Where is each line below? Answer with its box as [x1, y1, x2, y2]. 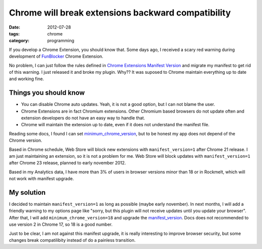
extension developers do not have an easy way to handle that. [21, 115, 146, 121]
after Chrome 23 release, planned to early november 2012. [9, 160, 126, 166]
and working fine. [9, 76, 44, 82]
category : [9, 38, 30, 44]
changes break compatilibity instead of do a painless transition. [9, 237, 136, 243]
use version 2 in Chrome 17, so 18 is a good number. [9, 221, 113, 228]
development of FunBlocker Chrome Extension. [9, 53, 104, 59]
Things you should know [9, 89, 85, 97]
